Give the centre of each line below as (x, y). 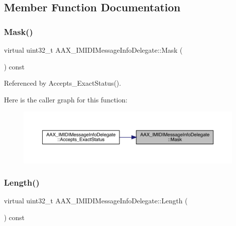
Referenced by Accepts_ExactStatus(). (63, 83)
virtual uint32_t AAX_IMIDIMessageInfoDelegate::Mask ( (93, 50)
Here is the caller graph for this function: (66, 99)
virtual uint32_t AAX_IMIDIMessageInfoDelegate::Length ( (96, 201)
